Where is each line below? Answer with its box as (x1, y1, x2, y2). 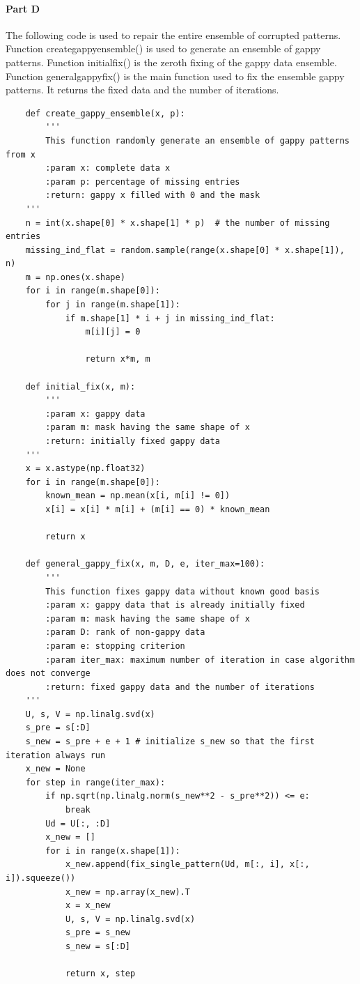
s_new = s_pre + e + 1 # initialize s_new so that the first (25, 737, 315, 747)
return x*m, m (85, 354, 150, 364)
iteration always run (6, 750, 106, 760)
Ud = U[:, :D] (45, 818, 111, 829)
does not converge (6, 668, 91, 679)
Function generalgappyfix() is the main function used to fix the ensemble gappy (6, 68, 345, 83)
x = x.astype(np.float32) (25, 463, 146, 474)
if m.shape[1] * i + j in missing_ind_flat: (65, 313, 275, 323)
